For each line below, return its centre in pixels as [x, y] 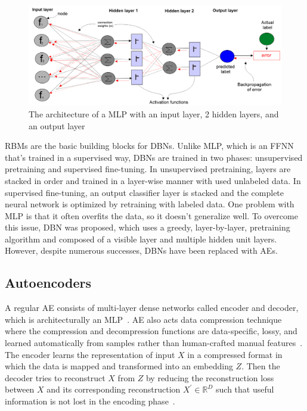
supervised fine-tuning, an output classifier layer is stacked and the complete [145, 192]
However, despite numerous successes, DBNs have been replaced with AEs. [141, 250]
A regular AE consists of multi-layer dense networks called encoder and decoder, [152, 308]
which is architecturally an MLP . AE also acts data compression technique [143, 319]
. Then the [261, 366]
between [20, 389]
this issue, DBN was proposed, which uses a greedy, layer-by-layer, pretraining [148, 227]
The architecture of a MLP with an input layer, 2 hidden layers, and [154, 113]
